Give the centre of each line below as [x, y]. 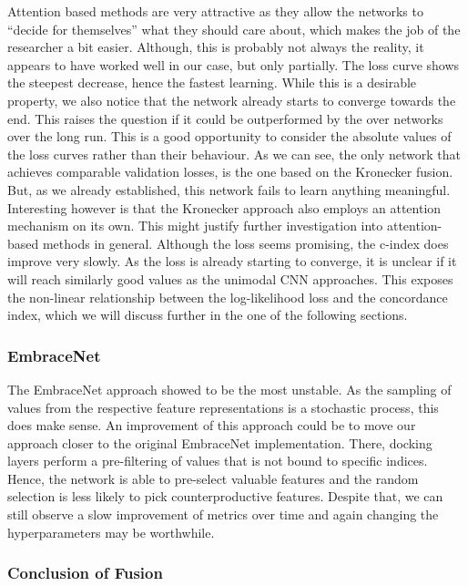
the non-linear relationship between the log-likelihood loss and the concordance [228, 297]
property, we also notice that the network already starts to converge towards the [232, 100]
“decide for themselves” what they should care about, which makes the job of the [234, 29]
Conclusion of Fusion [85, 573]
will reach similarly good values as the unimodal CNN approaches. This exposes [230, 278]
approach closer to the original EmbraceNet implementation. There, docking [220, 442]
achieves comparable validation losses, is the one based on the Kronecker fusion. [230, 172]
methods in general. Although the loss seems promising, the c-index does [245, 243]
